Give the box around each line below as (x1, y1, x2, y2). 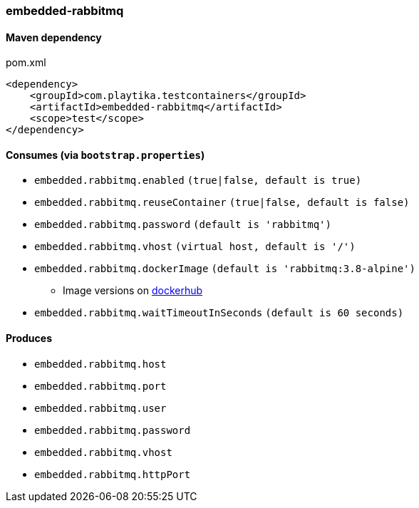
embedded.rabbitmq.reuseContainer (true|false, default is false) (34, 197, 410, 209)
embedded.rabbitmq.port (34, 380, 167, 392)
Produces (6, 332, 52, 345)
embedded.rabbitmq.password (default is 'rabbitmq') (34, 219, 331, 231)
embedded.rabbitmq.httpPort (34, 468, 191, 480)
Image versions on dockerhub (63, 284, 203, 297)
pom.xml (6, 56, 46, 69)
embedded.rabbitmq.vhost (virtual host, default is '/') (34, 241, 356, 253)
